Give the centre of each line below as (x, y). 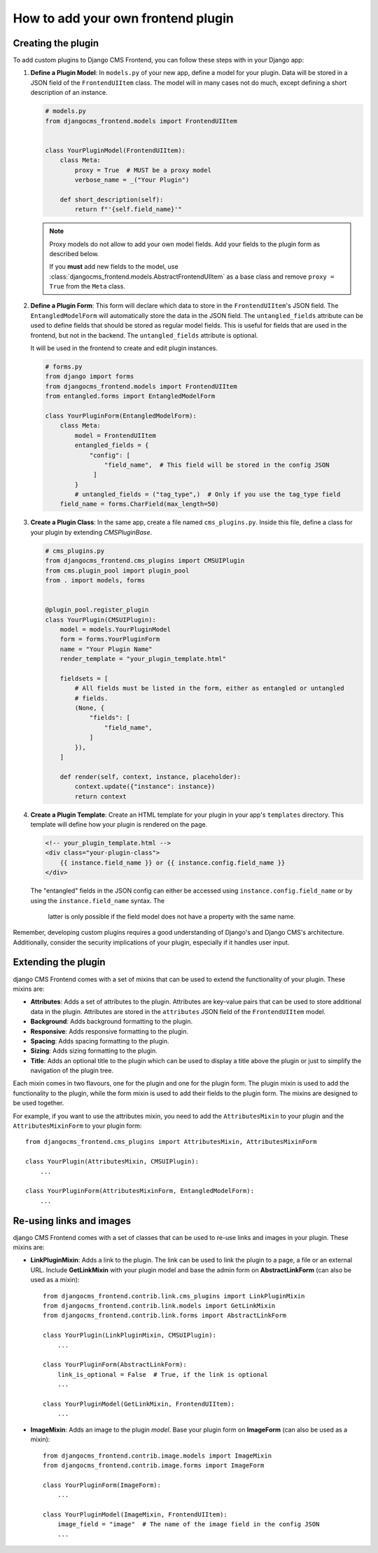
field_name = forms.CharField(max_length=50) (139, 504)
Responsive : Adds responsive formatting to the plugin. (110, 1031)
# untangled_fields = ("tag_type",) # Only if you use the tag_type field (208, 494)
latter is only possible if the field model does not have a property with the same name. (172, 917)
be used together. (38, 1103)
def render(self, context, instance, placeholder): (150, 776)
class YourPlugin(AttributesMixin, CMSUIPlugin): (112, 1162)
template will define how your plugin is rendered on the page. (119, 824)
